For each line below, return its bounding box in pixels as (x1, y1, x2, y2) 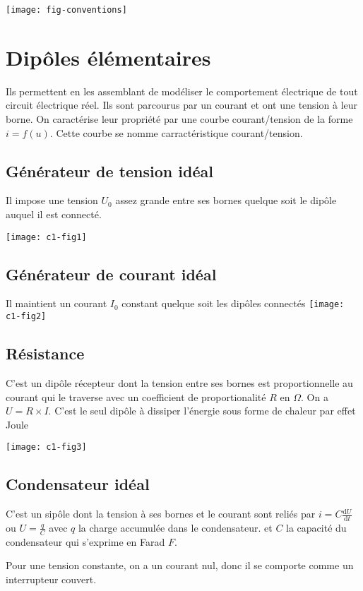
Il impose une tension (6, 193, 98, 208)
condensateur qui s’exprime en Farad (6, 534, 165, 549)
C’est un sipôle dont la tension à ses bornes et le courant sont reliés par (6, 506, 316, 521)
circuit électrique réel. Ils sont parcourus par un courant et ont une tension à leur (6, 97, 358, 112)
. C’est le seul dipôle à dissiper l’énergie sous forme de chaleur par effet (48, 403, 356, 418)
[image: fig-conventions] (6, 5, 127, 15)
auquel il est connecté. (6, 206, 102, 221)
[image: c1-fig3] (6, 442, 87, 453)
